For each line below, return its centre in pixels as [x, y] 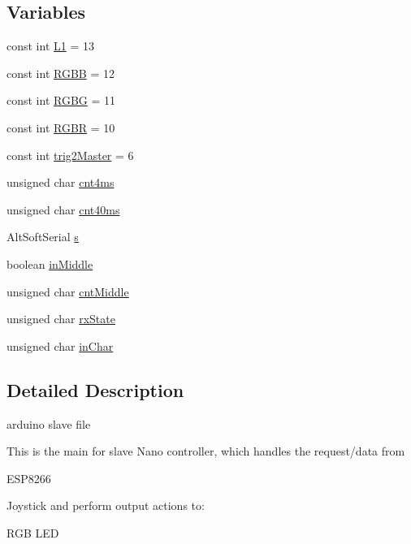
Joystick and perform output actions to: [106, 505]
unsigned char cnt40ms [63, 209]
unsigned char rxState [61, 319]
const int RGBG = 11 [61, 100]
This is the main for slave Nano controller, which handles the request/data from [206, 451]
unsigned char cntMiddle [68, 291]
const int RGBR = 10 [61, 127]
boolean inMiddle [50, 263]
